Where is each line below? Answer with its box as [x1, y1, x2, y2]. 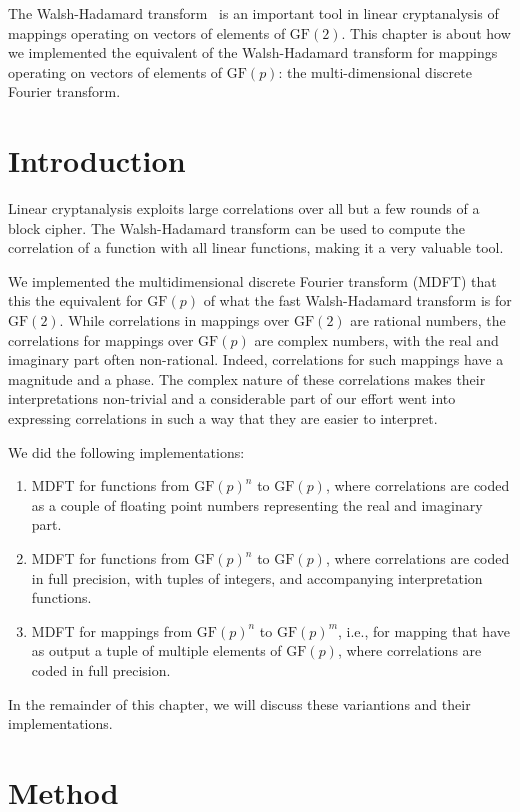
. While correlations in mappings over [59, 310, 290, 331]
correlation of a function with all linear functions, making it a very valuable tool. [8, 237, 504, 258]
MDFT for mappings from [31, 620, 193, 641]
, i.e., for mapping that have [338, 620, 510, 641]
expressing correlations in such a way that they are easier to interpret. [8, 408, 438, 429]
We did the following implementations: [8, 441, 245, 462]
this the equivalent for [8, 290, 143, 311]
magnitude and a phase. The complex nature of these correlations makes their [8, 368, 486, 389]
